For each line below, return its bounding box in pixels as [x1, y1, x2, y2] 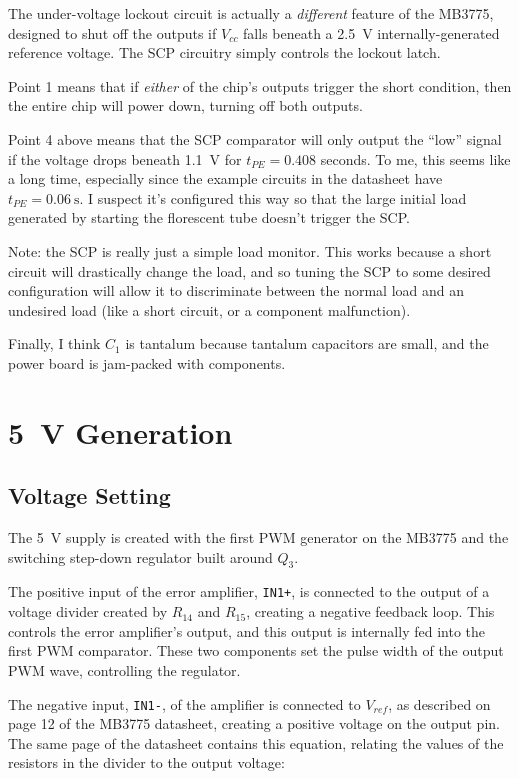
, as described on [388, 693, 491, 714]
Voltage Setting [8, 480, 171, 511]
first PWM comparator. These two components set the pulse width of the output [8, 640, 504, 661]
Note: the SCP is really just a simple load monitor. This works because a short [8, 240, 492, 261]
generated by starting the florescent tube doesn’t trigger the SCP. [8, 207, 410, 228]
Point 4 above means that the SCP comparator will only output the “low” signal [8, 128, 502, 149]
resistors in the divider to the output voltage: [8, 752, 285, 773]
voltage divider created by [8, 601, 168, 622]
